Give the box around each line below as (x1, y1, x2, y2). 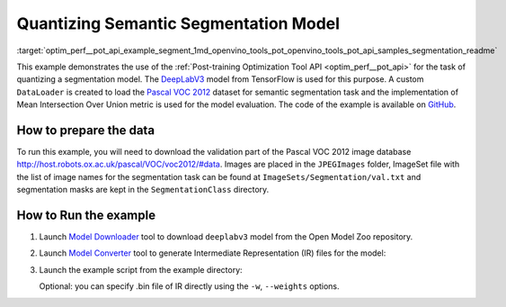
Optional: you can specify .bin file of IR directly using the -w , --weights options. (39, 281, 341, 292)
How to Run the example (16, 208, 156, 222)
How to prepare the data (16, 122, 155, 138)
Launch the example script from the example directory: (39, 264, 243, 275)
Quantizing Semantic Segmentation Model (16, 14, 341, 33)
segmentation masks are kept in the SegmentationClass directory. (16, 185, 270, 195)
